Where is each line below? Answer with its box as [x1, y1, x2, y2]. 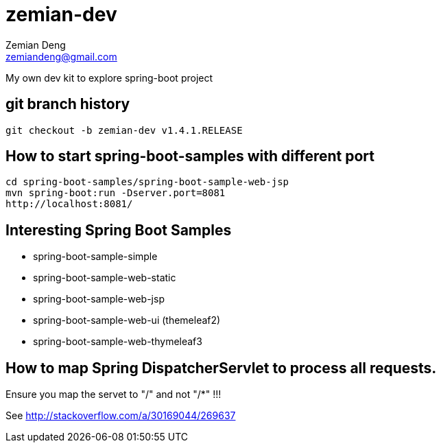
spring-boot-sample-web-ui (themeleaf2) [33, 314, 221, 327]
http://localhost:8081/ [5, 198, 133, 210]
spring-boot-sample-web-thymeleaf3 [33, 335, 202, 348]
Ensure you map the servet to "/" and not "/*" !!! [5, 388, 222, 401]
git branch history [5, 95, 130, 113]
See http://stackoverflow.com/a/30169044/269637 [5, 410, 236, 422]
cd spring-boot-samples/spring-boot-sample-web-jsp [5, 176, 289, 188]
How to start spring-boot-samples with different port [5, 148, 374, 165]
